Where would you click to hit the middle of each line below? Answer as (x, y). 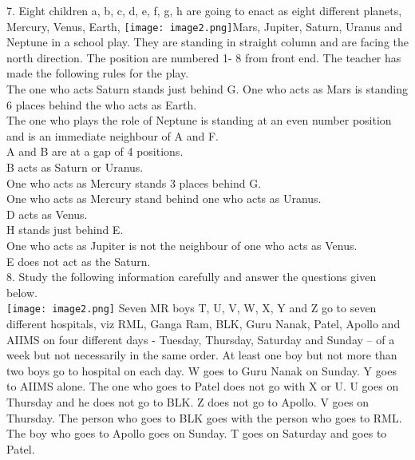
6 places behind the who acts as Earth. (102, 104)
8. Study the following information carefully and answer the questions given (192, 277)
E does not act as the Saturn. (79, 261)
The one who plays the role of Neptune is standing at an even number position (199, 120)
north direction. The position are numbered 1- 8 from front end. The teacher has (204, 57)
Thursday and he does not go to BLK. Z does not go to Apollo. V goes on (188, 401)
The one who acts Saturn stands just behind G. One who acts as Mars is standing (207, 89)
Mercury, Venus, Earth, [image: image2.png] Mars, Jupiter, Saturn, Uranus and (204, 26)
